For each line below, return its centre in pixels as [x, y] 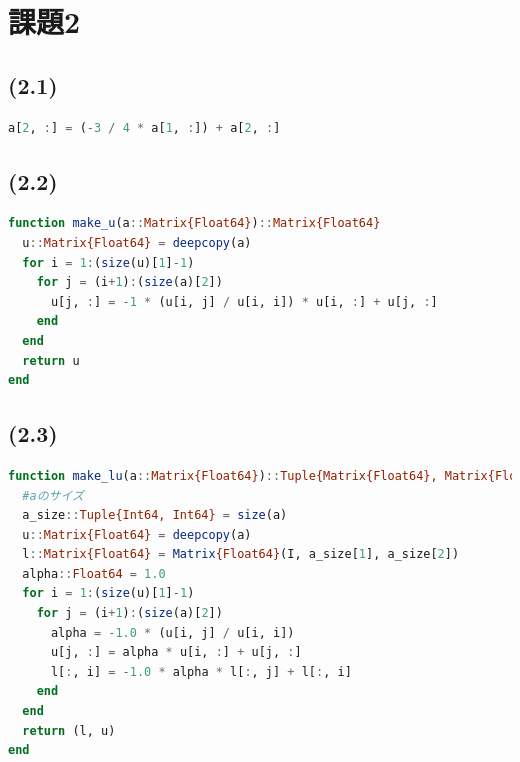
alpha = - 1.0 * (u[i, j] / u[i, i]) [172, 632]
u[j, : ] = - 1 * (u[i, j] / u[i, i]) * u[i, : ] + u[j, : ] [244, 301]
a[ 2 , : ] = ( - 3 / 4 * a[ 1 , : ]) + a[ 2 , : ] [144, 127]
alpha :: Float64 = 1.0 [94, 573]
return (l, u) [69, 730]
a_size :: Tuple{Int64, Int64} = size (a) [155, 515]
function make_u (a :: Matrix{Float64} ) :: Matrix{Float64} [194, 223]
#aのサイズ [53, 495]
